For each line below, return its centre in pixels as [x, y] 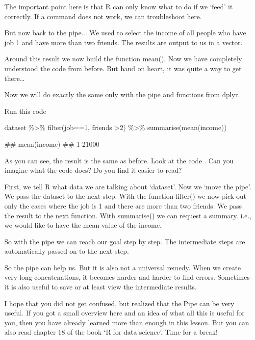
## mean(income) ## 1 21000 [52, 144]
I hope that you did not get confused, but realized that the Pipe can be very [119, 303]
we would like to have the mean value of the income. [83, 225]
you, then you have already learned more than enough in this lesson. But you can [127, 322]
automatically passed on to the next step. [67, 251]
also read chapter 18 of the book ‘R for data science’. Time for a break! [111, 332]
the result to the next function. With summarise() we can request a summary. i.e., [128, 215]
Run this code [25, 111]
